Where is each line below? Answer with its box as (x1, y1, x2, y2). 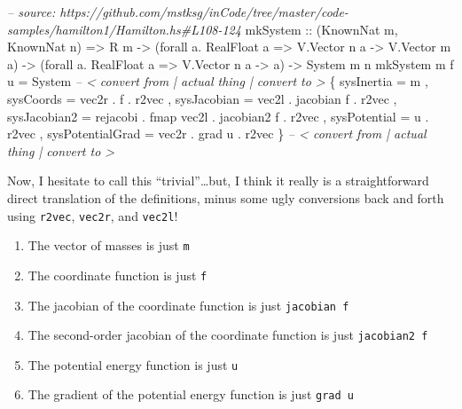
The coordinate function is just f (27, 265, 208, 284)
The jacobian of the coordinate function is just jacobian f (27, 295, 349, 314)
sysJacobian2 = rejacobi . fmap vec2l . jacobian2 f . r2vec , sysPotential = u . (7, 106, 429, 125)
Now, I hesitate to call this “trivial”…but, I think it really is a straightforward (7, 171, 429, 190)
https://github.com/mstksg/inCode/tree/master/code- (59, 3, 348, 20)
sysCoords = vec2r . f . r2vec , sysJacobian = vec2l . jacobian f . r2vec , (7, 89, 397, 107)
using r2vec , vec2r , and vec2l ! (7, 206, 178, 224)
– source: (7, 3, 56, 20)
